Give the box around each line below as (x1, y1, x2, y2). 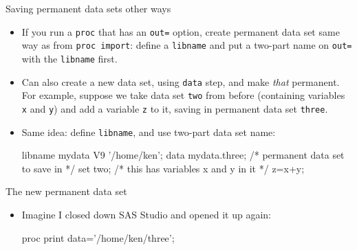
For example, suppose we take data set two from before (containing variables (21, 88, 345, 102)
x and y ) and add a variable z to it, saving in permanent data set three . (21, 101, 328, 115)
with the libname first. (21, 51, 118, 65)
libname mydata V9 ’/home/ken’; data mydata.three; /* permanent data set (21, 148, 345, 162)
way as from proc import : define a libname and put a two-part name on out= (21, 38, 352, 52)
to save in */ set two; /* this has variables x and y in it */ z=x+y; (21, 161, 305, 175)
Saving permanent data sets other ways (6, 1, 171, 15)
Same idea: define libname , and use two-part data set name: (21, 124, 276, 139)
